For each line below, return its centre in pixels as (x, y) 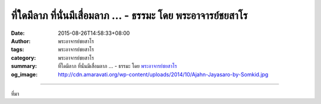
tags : (18, 50)
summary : (24, 66)
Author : (21, 41)
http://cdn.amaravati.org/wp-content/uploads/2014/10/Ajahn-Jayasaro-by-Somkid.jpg (163, 74)
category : (23, 58)
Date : (18, 33)
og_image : (24, 74)
